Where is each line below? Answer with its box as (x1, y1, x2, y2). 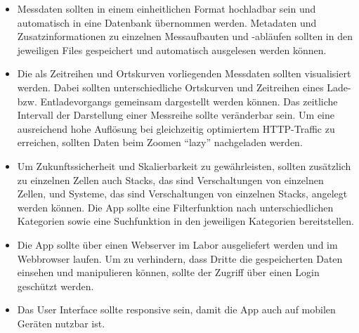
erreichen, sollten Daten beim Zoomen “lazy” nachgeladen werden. (17, 135, 303, 150)
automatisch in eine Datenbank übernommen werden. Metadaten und (17, 15, 317, 30)
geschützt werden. (17, 278, 94, 293)
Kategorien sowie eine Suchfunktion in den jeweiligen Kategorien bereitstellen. (17, 214, 354, 228)
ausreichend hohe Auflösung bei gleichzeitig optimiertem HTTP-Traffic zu (17, 121, 335, 136)
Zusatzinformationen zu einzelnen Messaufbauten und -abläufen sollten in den (17, 29, 353, 44)
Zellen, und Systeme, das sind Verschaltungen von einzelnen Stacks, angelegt (17, 186, 348, 201)
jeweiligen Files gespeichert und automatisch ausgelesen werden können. (17, 42, 327, 57)
